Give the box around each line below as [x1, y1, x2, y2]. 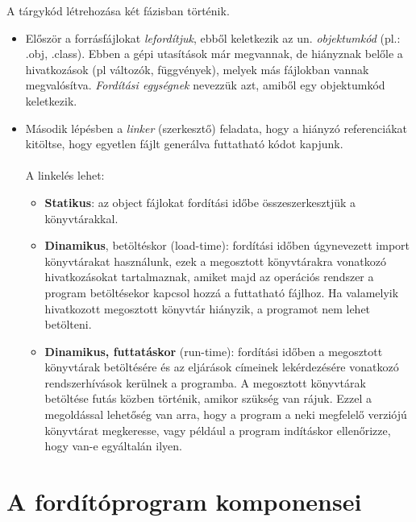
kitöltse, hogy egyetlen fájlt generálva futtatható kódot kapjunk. [25, 135, 343, 152]
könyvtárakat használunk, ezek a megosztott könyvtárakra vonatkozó [44, 252, 386, 269]
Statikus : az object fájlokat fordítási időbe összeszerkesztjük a [44, 193, 356, 210]
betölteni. [44, 316, 92, 333]
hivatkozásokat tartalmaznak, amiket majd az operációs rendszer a [44, 268, 374, 285]
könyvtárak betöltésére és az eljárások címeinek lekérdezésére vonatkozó [44, 358, 399, 375]
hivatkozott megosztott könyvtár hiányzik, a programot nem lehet [44, 300, 371, 317]
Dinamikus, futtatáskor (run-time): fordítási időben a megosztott [44, 342, 383, 359]
